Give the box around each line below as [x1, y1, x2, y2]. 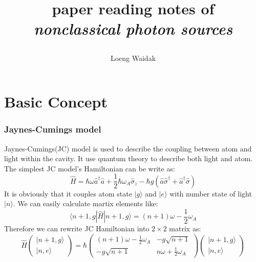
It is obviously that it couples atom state [4, 188, 132, 199]
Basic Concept [4, 91, 108, 112]
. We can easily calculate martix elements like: [13, 198, 158, 209]
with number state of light [169, 188, 252, 199]
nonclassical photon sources [33, 18, 233, 39]
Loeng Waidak [110, 52, 156, 63]
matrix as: [169, 223, 201, 234]
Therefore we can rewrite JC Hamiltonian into [4, 223, 150, 234]
